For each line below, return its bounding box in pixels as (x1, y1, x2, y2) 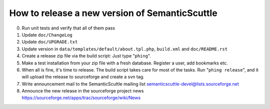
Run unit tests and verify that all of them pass (21, 25, 115, 31)
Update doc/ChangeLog (21, 31, 72, 37)
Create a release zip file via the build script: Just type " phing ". (21, 53, 151, 59)
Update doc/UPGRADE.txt (21, 39, 78, 45)
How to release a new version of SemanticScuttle (9, 7, 217, 18)
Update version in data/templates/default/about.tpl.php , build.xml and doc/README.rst (21, 45, 227, 52)
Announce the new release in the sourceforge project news (21, 88, 144, 94)
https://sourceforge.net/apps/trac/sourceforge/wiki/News (21, 95, 141, 101)
